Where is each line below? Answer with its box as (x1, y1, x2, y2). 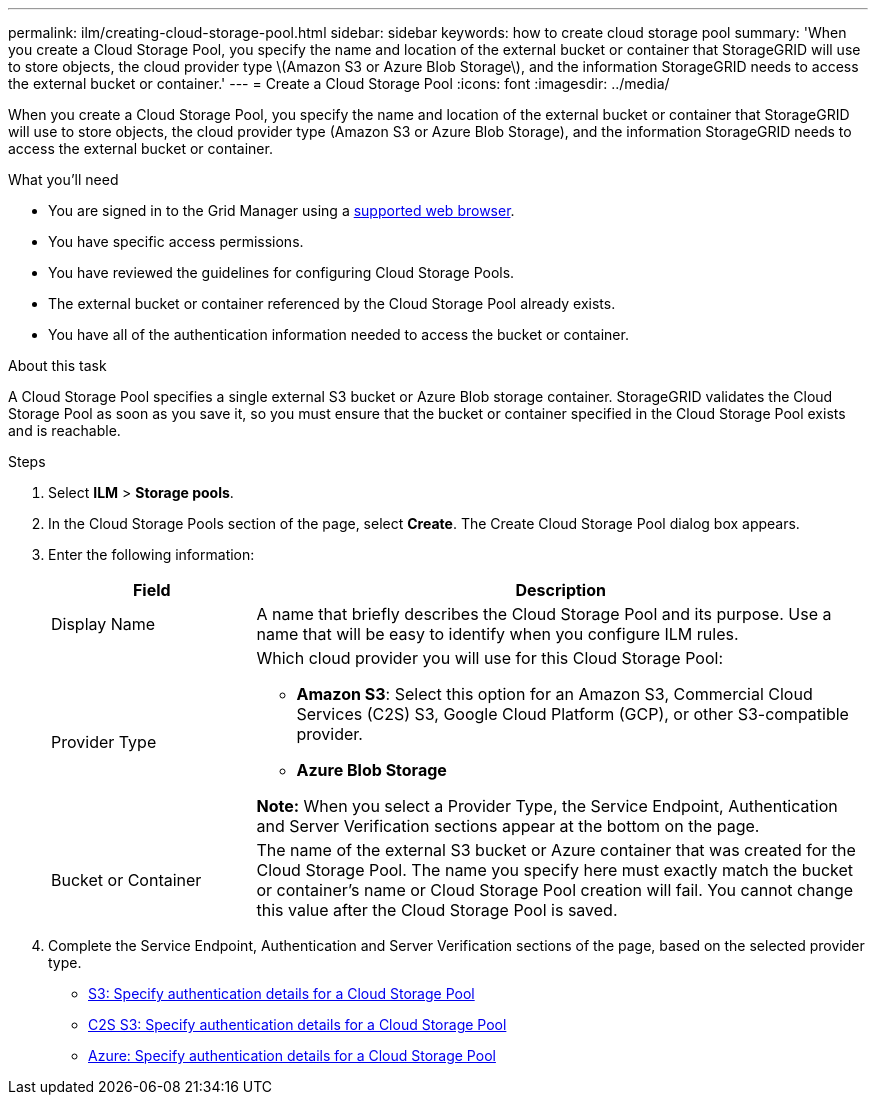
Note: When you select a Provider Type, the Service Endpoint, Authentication (256, 796, 838, 816)
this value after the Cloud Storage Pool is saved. (256, 900, 618, 920)
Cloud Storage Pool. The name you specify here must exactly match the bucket (256, 860, 854, 880)
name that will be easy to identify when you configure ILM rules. (256, 624, 739, 644)
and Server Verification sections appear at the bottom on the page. (256, 816, 760, 836)
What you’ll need (8, 171, 119, 188)
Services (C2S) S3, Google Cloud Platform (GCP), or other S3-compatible (296, 704, 849, 724)
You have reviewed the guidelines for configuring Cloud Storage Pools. (48, 264, 515, 281)
